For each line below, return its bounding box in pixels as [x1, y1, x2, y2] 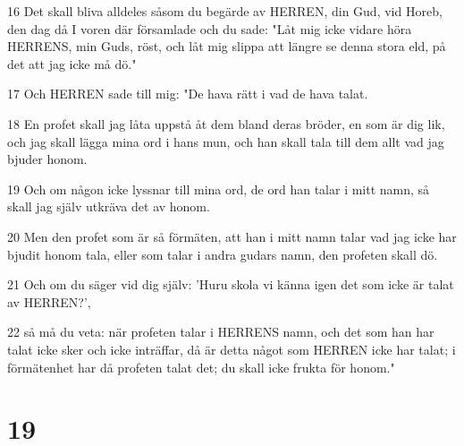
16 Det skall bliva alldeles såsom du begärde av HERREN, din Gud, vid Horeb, [7, 2, 443, 20]
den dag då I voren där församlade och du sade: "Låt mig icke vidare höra [7, 19, 412, 38]
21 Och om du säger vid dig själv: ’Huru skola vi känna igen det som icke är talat [7, 275, 454, 294]
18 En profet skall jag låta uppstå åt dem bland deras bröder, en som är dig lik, [7, 114, 445, 133]
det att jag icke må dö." [7, 54, 137, 73]
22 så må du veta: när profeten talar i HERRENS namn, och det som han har [7, 322, 434, 341]
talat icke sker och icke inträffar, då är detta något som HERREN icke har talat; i [7, 339, 456, 358]
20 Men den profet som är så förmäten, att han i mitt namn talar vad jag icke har [7, 227, 457, 245]
